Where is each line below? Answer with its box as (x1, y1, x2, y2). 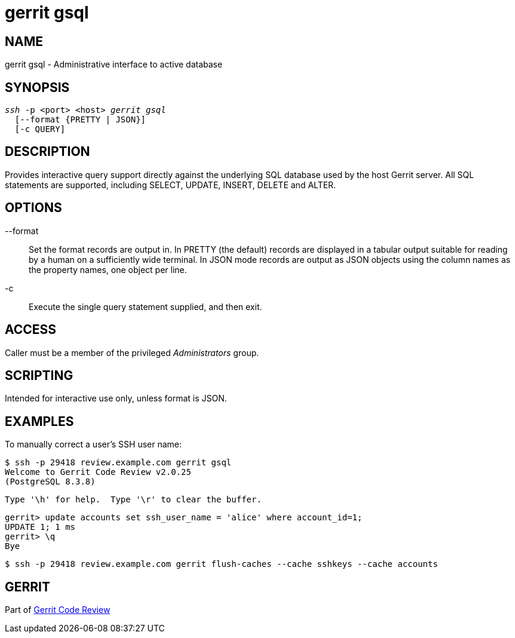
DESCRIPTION (5, 144, 90, 159)
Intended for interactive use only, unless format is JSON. (5, 393, 227, 404)
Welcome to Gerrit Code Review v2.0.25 (5, 467, 191, 477)
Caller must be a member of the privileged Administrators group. (5, 347, 259, 358)
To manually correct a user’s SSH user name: (5, 439, 182, 450)
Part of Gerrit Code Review (5, 605, 111, 615)
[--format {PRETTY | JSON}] (14, 115, 146, 125)
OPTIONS (5, 200, 62, 216)
